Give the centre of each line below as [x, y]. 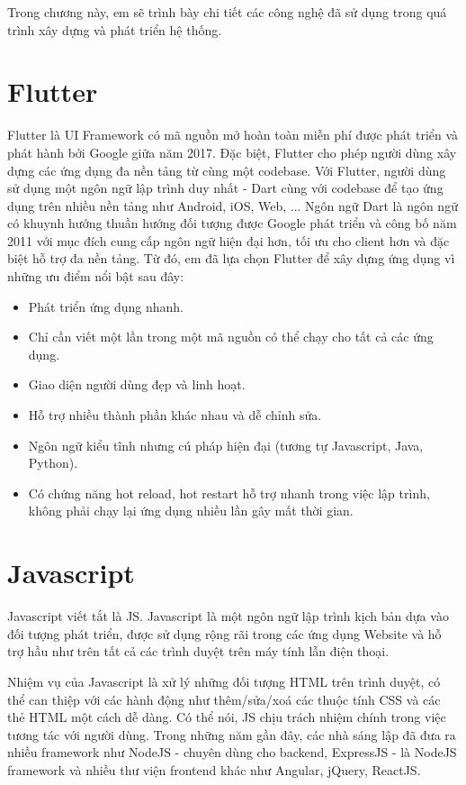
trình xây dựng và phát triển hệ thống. [115, 29]
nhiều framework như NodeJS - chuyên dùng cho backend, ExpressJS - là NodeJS [232, 752]
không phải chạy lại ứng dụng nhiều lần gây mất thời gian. [191, 511]
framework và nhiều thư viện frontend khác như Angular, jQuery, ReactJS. [214, 769]
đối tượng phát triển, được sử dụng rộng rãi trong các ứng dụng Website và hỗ [224, 633]
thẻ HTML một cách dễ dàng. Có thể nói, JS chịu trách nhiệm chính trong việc [227, 717]
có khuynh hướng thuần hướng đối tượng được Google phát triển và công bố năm [232, 223]
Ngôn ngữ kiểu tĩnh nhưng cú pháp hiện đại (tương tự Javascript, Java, [226, 445]
